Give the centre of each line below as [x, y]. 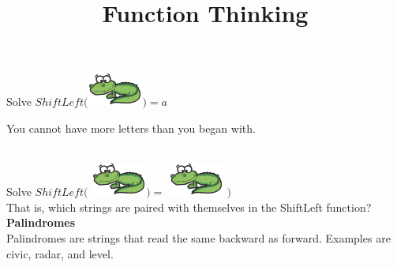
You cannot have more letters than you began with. [131, 128]
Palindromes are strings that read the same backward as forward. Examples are [198, 237]
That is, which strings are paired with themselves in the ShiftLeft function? [189, 207]
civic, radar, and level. [60, 253]
